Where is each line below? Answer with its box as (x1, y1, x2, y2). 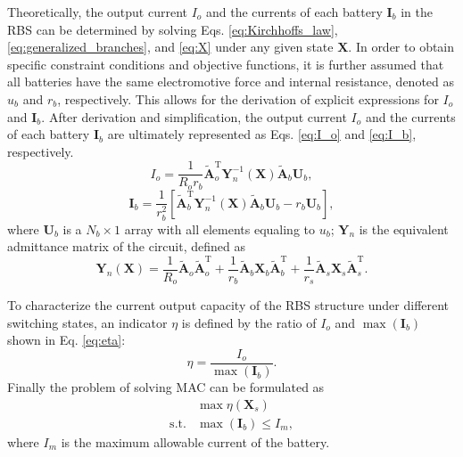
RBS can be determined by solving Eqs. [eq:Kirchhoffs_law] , (7, 20, 338, 38)
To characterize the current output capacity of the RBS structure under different (7, 296, 450, 314)
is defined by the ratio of (181, 313, 317, 331)
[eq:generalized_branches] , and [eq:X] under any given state (7, 37, 334, 56)
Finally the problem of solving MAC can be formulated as (7, 378, 325, 396)
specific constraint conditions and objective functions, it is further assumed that (7, 54, 444, 73)
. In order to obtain (348, 37, 455, 56)
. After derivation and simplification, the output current (41, 107, 347, 126)
